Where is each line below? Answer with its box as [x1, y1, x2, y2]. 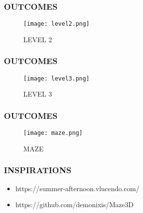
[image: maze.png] [23, 130, 83, 137]
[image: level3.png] [23, 75, 90, 82]
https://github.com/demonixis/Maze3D [15, 199, 134, 210]
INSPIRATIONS [4, 164, 71, 176]
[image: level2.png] [23, 20, 90, 28]
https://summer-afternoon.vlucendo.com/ [15, 183, 140, 193]
